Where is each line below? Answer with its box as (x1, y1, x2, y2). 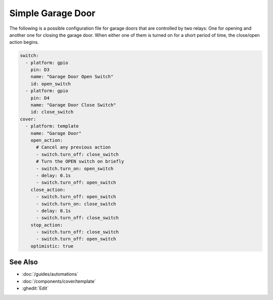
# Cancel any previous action (36, 144, 111, 150)
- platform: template (25, 124, 79, 129)
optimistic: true (30, 243, 74, 249)
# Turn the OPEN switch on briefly (36, 159, 124, 164)
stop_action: (30, 222, 63, 228)
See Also (9, 258, 38, 267)
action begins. (9, 39, 39, 45)
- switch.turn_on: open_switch (36, 165, 114, 171)
